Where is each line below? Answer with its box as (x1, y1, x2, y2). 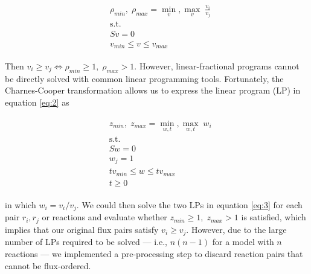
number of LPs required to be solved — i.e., (5, 235, 167, 248)
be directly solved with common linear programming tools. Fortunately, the (5, 72, 284, 84)
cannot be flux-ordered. (5, 259, 91, 272)
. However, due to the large (186, 223, 287, 235)
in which (5, 198, 36, 211)
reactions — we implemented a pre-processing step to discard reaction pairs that (5, 247, 303, 260)
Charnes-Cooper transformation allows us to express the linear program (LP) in (5, 84, 301, 97)
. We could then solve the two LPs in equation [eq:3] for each (76, 198, 303, 211)
